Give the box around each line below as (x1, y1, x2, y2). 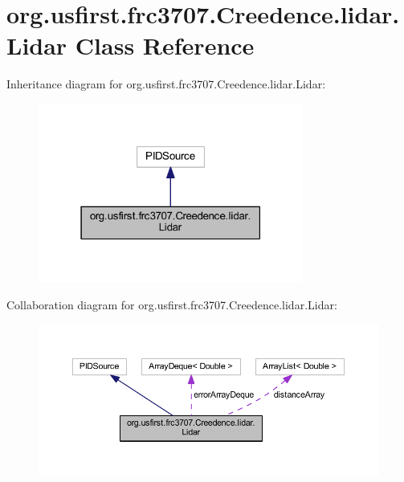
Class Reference (75, 29, 255, 62)
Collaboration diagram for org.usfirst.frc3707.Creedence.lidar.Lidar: (6, 296, 337, 313)
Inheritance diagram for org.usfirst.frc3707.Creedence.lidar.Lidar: (6, 76, 326, 92)
